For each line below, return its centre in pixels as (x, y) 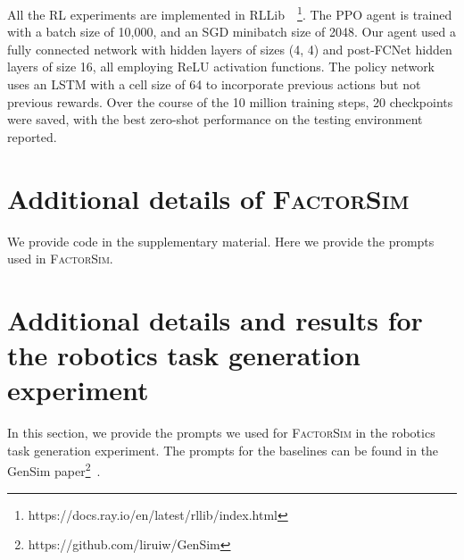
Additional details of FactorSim (208, 198)
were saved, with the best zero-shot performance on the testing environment (215, 119)
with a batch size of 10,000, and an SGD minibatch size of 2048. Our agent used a (232, 32)
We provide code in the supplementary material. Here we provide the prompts (221, 241)
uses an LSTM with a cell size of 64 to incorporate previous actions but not (214, 84)
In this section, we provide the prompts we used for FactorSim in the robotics (221, 433)
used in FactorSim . (60, 259)
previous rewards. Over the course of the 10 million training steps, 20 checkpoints (230, 101)
